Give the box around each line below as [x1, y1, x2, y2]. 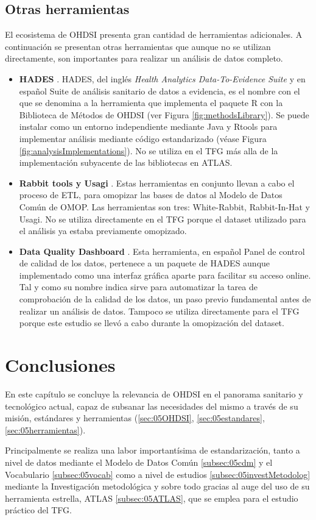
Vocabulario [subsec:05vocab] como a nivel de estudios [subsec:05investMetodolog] [5, 468, 311, 480]
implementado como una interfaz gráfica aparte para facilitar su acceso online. [19, 268, 311, 281]
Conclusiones [5, 352, 116, 377]
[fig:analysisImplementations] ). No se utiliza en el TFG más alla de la [19, 144, 278, 157]
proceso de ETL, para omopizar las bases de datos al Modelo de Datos [19, 188, 283, 201]
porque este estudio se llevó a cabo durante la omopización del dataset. [19, 316, 284, 329]
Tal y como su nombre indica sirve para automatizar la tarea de [19, 280, 258, 293]
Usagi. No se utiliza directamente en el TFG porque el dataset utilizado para [19, 212, 306, 225]
